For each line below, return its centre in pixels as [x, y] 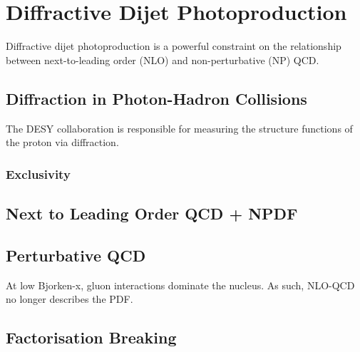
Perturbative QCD [76, 255]
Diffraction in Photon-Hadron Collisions [156, 98]
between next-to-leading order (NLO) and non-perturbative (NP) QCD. [163, 59]
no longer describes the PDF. [70, 299]
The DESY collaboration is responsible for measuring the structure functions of [179, 128]
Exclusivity [38, 174]
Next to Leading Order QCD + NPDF [152, 213]
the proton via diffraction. [62, 142]
